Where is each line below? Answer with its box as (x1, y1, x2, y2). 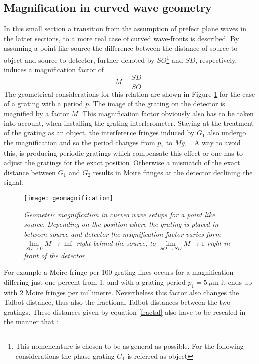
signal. (4, 177, 23, 187)
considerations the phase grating (15, 350, 115, 361)
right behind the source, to (76, 238, 156, 248)
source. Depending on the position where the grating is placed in (24, 219, 219, 229)
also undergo (207, 127, 246, 138)
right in (207, 238, 230, 248)
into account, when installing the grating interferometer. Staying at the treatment (4, 118, 254, 128)
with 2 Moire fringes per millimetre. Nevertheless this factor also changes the (4, 287, 239, 297)
